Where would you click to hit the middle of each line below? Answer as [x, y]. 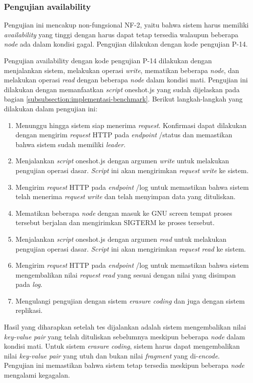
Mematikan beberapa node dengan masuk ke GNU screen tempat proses [124, 213]
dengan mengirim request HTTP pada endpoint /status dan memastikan [124, 135]
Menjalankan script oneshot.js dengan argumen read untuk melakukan [121, 239]
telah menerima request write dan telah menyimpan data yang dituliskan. [126, 196]
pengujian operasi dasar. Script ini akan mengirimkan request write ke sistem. [132, 170]
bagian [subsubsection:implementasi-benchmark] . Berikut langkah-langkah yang [123, 99]
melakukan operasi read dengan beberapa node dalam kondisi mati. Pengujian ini [126, 80]
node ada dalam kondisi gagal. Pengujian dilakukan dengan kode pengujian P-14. [126, 44]
